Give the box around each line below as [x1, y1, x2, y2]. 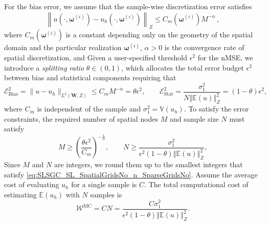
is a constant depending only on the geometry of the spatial [65, 29, 253, 40]
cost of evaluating [4, 179, 59, 190]
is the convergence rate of [164, 42, 244, 53]
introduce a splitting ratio [4, 62, 84, 73]
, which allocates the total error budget [121, 62, 244, 73]
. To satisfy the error [184, 103, 249, 114]
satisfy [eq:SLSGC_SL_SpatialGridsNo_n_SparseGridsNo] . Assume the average [4, 169, 258, 179]
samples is [90, 189, 122, 199]
